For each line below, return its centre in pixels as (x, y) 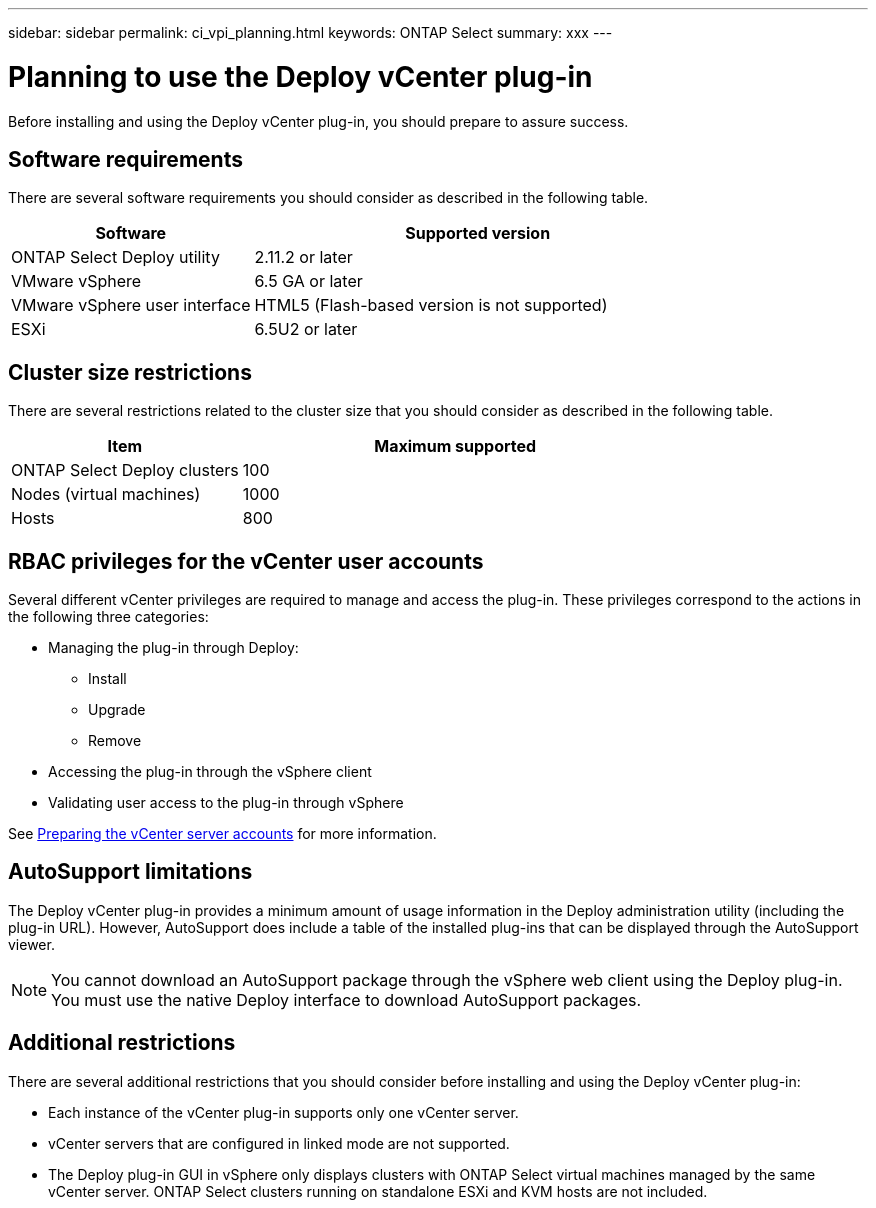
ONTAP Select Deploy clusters (125, 470)
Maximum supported (455, 446)
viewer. (31, 944)
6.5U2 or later (306, 329)
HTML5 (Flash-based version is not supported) (431, 305)
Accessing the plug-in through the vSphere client (210, 772)
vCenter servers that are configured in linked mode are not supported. (279, 1143)
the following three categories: (108, 617)
